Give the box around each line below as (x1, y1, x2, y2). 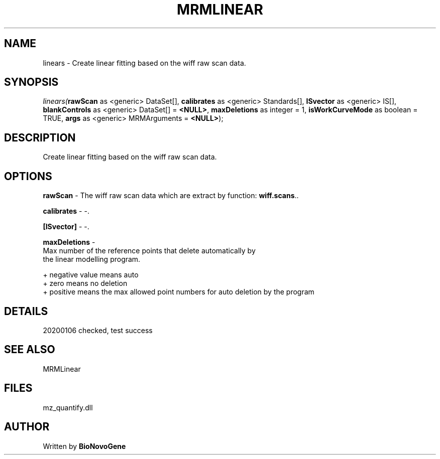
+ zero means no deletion (43, 279, 128, 288)
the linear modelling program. (43, 255, 141, 264)
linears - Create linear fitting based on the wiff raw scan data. (43, 58, 246, 67)
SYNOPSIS (4, 76, 59, 89)
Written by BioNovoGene (43, 441, 126, 450)
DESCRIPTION (4, 131, 76, 144)
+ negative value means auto (43, 270, 139, 279)
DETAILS (4, 304, 48, 318)
